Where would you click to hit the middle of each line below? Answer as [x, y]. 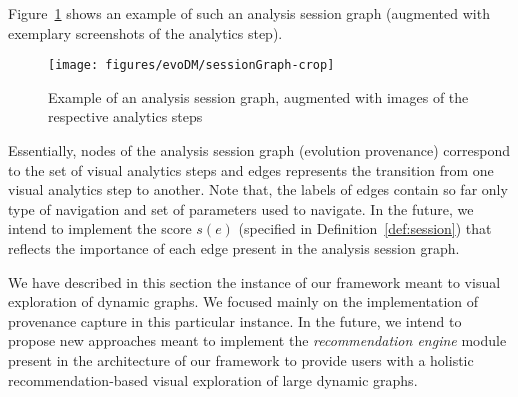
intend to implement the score [100, 228]
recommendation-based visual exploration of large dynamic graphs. [213, 379]
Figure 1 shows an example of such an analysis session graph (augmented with [249, 13]
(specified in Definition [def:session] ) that [365, 228]
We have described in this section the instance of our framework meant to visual [254, 281]
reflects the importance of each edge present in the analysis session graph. [234, 248]
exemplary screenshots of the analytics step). [145, 32]
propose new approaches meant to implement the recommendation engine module [257, 340]
